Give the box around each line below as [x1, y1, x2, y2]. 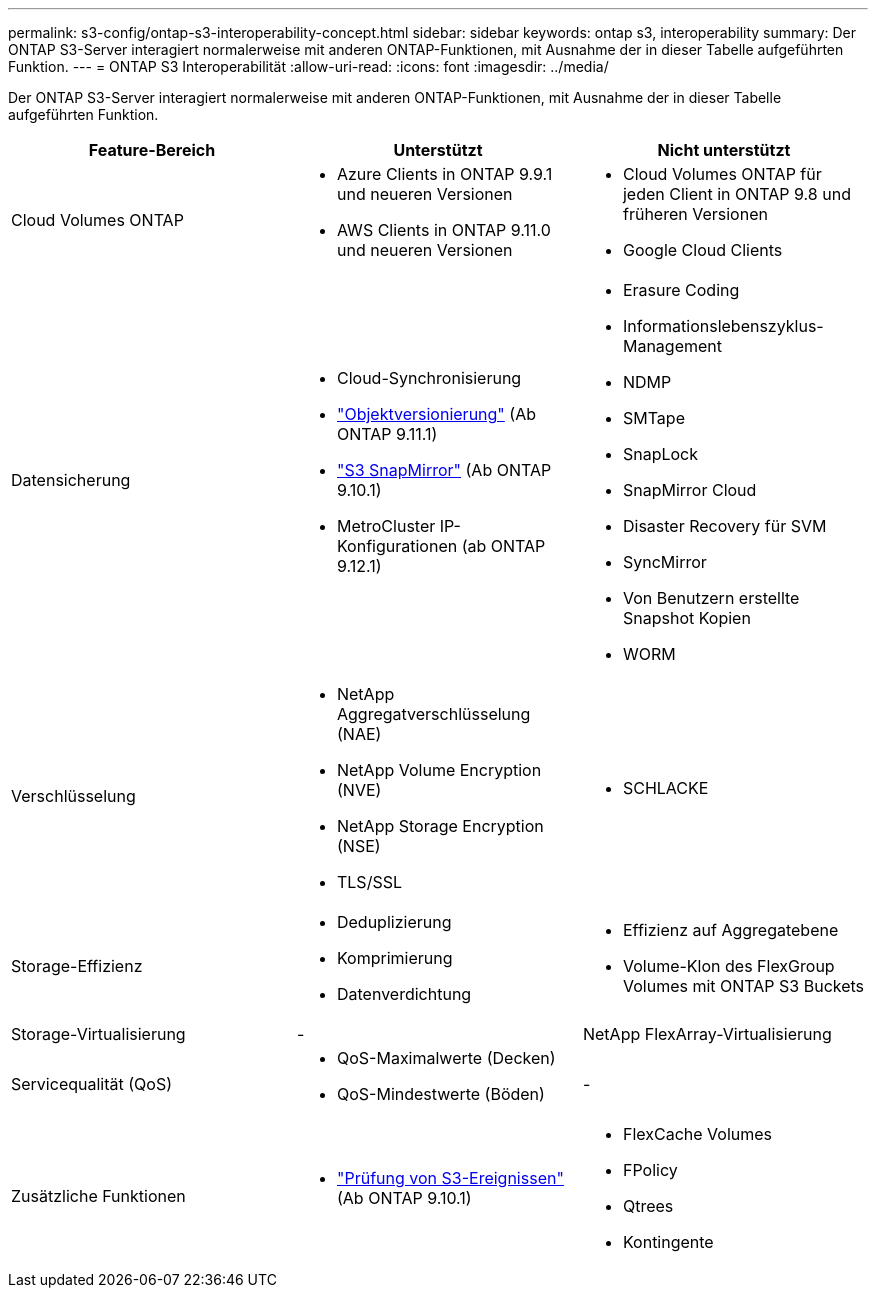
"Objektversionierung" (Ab [336, 404, 536, 424]
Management [622, 336, 723, 356]
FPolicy [622, 1160, 678, 1180]
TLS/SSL [336, 872, 402, 892]
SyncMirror [622, 552, 707, 572]
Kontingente [622, 1232, 714, 1252]
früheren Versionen [622, 204, 768, 224]
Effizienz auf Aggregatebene [622, 920, 839, 940]
